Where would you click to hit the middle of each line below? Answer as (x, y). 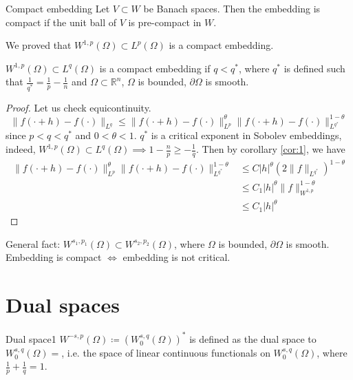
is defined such (314, 68)
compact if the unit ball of (61, 22)
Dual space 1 (31, 338)
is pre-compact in (165, 22)
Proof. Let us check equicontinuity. (78, 107)
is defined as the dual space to (253, 338)
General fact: (33, 243)
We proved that (39, 45)
